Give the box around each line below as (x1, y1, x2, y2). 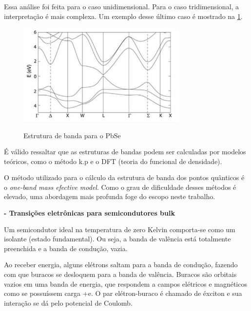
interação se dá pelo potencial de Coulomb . (4, 297, 133, 308)
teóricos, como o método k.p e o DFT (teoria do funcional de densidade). (4, 156, 222, 166)
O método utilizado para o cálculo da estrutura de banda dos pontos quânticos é (4, 172, 245, 183)
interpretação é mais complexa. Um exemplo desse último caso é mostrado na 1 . (4, 11, 243, 21)
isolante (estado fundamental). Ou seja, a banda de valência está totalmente (4, 234, 231, 244)
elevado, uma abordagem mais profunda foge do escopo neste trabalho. (4, 191, 215, 201)
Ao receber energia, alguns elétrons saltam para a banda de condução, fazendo (4, 259, 238, 270)
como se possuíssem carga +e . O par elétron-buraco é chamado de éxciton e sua (4, 288, 242, 298)
